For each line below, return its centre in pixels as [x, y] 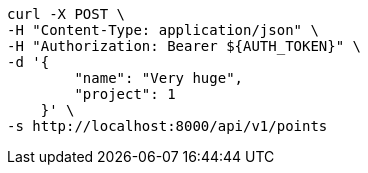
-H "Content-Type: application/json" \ [163, 30]
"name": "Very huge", [159, 78]
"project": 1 [125, 94]
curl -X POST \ [66, 14]
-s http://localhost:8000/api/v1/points [167, 126]
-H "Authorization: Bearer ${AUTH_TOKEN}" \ [184, 46]
